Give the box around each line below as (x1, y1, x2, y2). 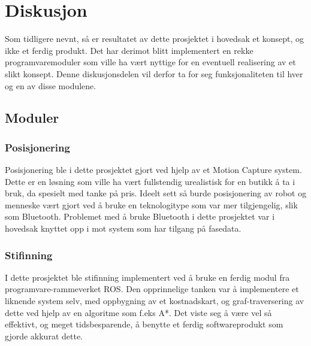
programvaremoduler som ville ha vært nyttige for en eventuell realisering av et (5, 56, 296, 68)
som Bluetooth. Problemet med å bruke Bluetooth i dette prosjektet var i (5, 210, 275, 223)
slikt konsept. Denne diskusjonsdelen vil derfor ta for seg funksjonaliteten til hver (5, 67, 303, 80)
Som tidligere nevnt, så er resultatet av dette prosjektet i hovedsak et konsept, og (5, 32, 304, 45)
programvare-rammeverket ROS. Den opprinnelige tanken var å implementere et (5, 283, 299, 295)
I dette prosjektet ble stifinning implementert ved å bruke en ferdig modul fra (5, 271, 290, 283)
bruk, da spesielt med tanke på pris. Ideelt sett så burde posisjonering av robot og (5, 187, 307, 199)
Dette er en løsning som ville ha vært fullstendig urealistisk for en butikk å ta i (5, 175, 295, 187)
